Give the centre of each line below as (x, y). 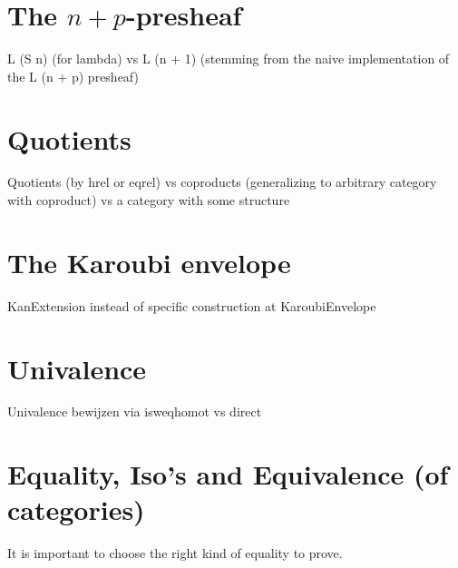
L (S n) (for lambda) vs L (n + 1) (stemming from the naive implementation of (229, 59)
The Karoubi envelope (149, 262)
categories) (76, 509)
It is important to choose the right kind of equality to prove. (175, 553)
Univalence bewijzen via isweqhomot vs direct (135, 411)
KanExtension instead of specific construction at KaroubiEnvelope (192, 305)
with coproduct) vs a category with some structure (149, 200)
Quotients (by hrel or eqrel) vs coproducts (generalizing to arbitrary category (222, 182)
